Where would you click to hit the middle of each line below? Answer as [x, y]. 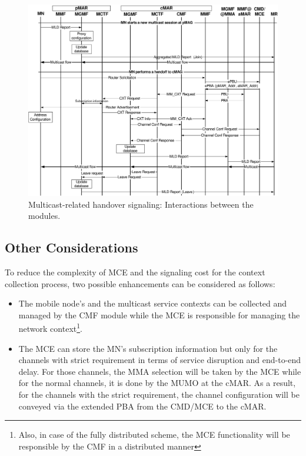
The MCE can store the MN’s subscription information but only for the [148, 348]
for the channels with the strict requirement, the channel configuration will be [159, 395]
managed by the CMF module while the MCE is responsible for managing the [159, 314]
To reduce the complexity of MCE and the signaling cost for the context [135, 272]
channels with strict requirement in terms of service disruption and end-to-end [160, 360]
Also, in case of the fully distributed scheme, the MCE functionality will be [154, 435]
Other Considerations [71, 247]
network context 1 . [50, 328]
